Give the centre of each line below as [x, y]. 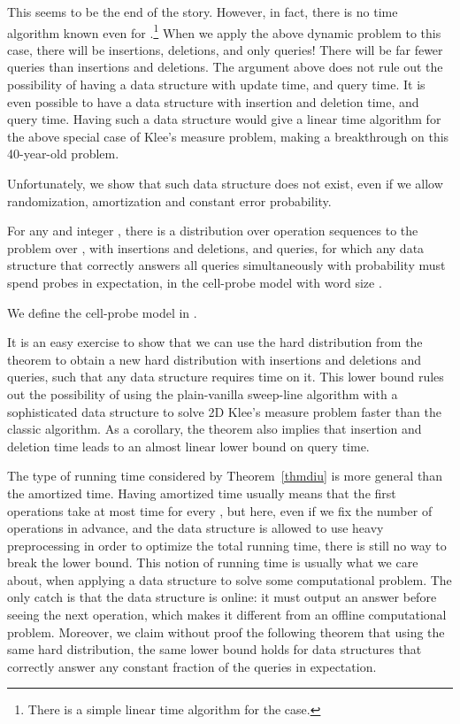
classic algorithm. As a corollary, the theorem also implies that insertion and [215, 429]
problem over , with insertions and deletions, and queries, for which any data [216, 247]
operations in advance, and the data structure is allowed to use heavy [195, 528]
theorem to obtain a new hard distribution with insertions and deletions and [214, 359]
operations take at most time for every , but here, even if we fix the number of [220, 510]
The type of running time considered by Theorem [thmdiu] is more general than [225, 476]
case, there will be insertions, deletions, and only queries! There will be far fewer [225, 49]
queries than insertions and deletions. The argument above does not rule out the [225, 67]
